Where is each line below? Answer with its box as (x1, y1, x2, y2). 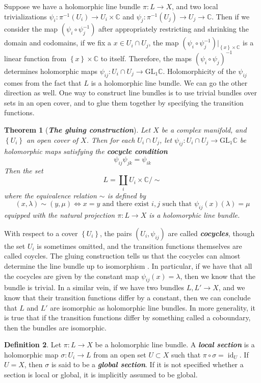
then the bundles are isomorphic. (4, 322, 107, 333)
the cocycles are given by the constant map (4, 270, 139, 281)
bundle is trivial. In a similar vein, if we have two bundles (4, 282, 185, 293)
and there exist (102, 200, 149, 208)
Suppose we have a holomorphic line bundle (4, 1, 141, 11)
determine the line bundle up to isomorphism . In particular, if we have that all (4, 260, 252, 271)
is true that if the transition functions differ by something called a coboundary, (4, 312, 251, 323)
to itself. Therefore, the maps (100, 53, 192, 63)
